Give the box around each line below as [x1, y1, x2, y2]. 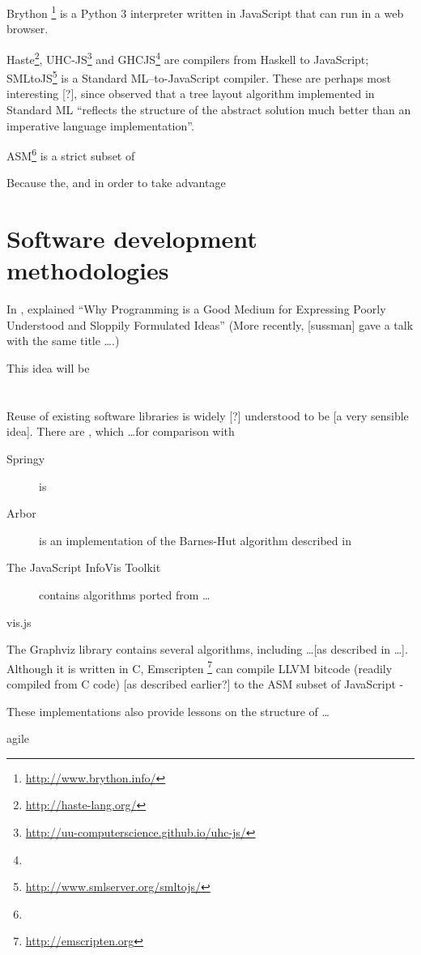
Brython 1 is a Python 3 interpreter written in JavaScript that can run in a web [6, 2, 404, 21]
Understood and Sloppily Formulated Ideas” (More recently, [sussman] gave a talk [6, 316, 414, 333]
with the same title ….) [6, 332, 120, 349]
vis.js [6, 613, 32, 630]
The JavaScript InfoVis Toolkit [6, 559, 161, 576]
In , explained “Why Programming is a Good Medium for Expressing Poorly [6, 301, 386, 318]
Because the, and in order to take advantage [6, 174, 226, 191]
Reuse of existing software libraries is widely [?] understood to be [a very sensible [6, 407, 409, 424]
